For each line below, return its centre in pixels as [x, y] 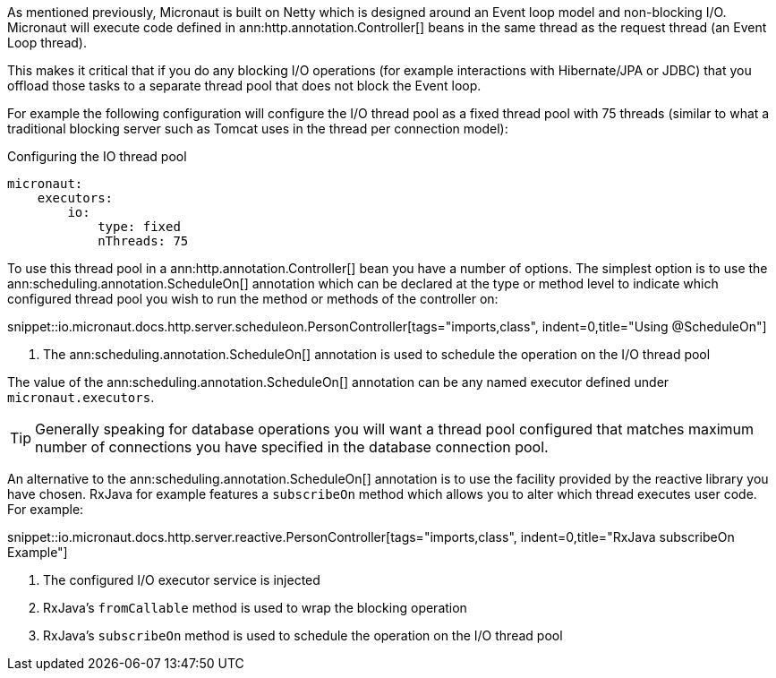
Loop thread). [47, 43]
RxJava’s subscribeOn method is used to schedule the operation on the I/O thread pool [303, 635]
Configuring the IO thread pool [97, 156]
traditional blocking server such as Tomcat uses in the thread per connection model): [258, 129]
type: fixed [139, 227]
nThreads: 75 [143, 241]
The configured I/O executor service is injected [182, 580]
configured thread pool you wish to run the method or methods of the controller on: [253, 299]
